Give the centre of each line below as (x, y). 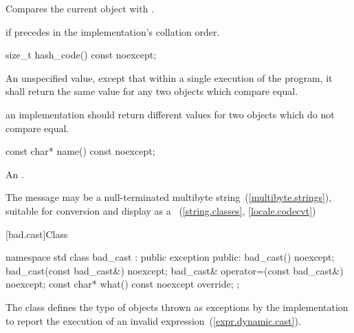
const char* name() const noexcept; (80, 151)
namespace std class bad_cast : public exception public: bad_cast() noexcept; (170, 257)
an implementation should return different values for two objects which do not (170, 114)
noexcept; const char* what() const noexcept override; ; (123, 284)
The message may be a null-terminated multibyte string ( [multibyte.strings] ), (169, 197)
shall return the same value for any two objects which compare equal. (152, 91)
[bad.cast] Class (37, 234)
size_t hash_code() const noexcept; (81, 55)
